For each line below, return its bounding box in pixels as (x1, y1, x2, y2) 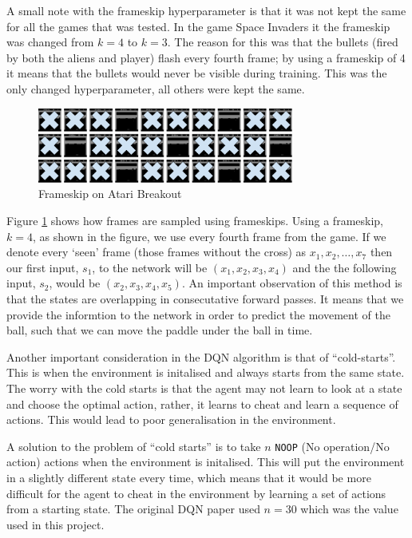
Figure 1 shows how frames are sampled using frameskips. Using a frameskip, (6, 212, 383, 229)
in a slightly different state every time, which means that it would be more (6, 469, 371, 485)
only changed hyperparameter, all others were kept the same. (6, 80, 305, 97)
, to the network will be (92, 259, 208, 275)
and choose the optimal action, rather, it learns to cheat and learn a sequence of (6, 395, 398, 412)
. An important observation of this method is (181, 275, 402, 291)
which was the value (300, 500, 398, 517)
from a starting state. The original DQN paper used (6, 500, 260, 517)
